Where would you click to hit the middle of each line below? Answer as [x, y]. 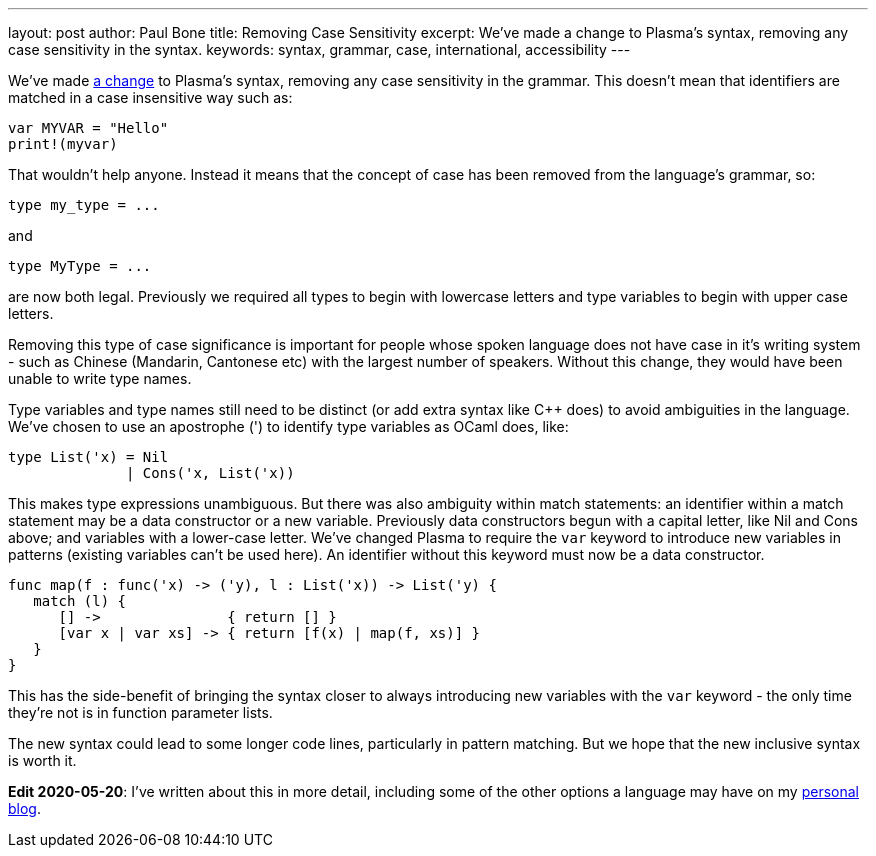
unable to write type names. [100, 378]
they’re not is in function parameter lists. [140, 712]
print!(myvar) [63, 144]
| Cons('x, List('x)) [210, 473]
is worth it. [42, 760]
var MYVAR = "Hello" [88, 128]
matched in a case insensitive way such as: [150, 97]
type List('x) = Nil [88, 457]
